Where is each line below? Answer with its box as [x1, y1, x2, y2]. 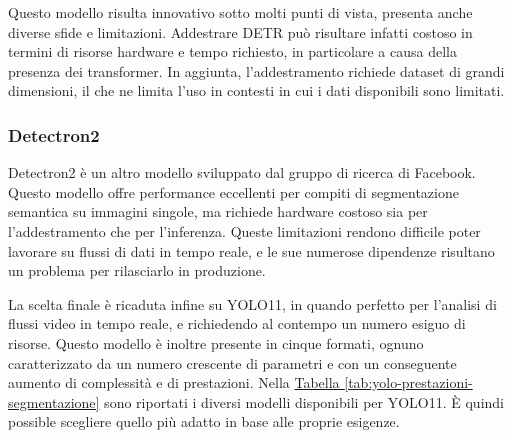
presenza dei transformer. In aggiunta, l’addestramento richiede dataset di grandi [8, 60, 505, 81]
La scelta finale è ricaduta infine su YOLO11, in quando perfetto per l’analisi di [8, 293, 497, 314]
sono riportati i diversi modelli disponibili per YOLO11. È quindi [104, 391, 504, 412]
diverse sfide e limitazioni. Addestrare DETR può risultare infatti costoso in [8, 21, 473, 42]
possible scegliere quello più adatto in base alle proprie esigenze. [8, 411, 400, 432]
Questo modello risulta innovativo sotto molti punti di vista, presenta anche [8, 2, 473, 22]
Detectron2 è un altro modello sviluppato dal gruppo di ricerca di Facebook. [8, 162, 476, 183]
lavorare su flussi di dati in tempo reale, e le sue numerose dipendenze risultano [8, 240, 495, 261]
